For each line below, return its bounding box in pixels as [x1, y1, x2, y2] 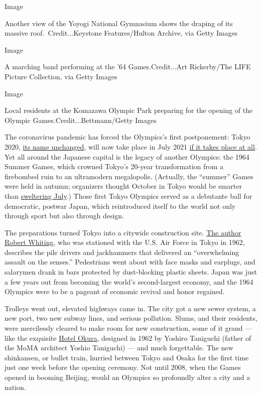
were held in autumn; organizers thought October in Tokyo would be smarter [5, 181, 242, 191]
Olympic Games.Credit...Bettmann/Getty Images [5, 114, 157, 125]
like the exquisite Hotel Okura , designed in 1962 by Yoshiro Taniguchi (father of [5, 332, 251, 343]
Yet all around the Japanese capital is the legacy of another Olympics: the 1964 [5, 151, 249, 162]
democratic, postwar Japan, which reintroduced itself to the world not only [5, 200, 236, 211]
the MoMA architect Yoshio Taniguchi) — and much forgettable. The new [5, 342, 233, 353]
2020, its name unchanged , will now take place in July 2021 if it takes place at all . [5, 141, 257, 152]
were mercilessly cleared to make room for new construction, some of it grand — [5, 323, 252, 333]
